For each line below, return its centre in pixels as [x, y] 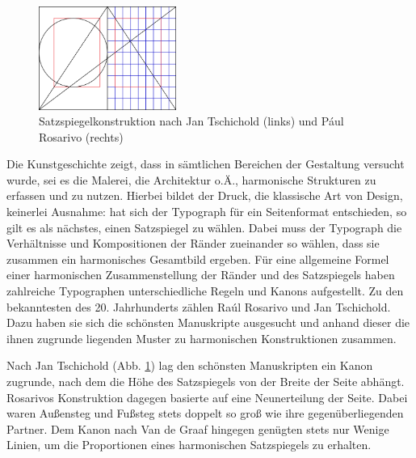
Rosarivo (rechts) [81, 136]
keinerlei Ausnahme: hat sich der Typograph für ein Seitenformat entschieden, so [207, 212]
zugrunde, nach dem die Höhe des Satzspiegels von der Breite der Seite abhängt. [206, 382]
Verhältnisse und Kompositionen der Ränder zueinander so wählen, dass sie [193, 243]
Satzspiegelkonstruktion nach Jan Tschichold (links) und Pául [191, 121]
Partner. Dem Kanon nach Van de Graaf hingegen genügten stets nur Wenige [198, 428]
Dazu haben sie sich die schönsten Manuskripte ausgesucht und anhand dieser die [208, 322]
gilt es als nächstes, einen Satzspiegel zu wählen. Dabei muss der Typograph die [204, 227]
